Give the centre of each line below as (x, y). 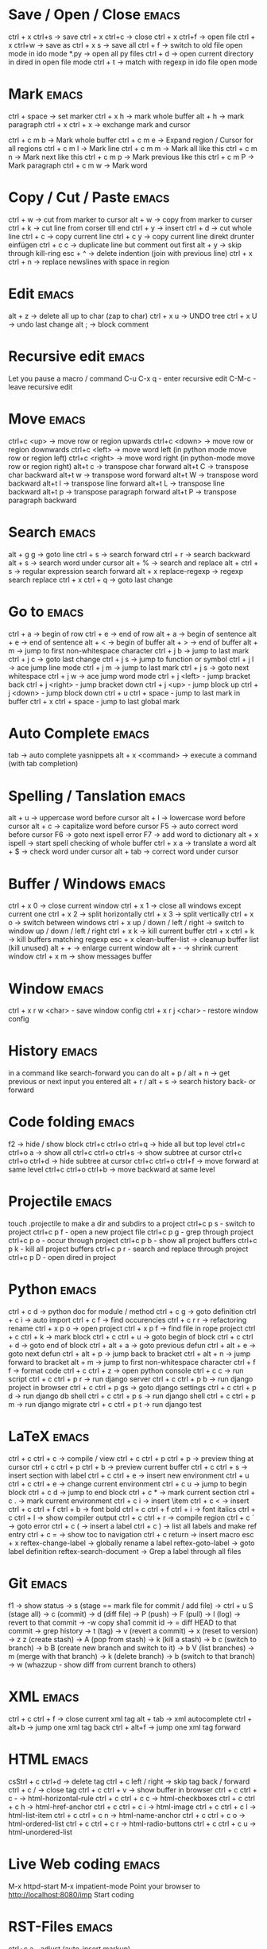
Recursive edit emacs (77, 356)
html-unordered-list (41, 1832)
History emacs (53, 1051)
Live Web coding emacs (84, 1864)
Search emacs (52, 532)
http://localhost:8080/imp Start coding (71, 1894)
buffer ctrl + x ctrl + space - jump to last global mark (94, 701)
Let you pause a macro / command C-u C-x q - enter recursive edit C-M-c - (132, 378)
